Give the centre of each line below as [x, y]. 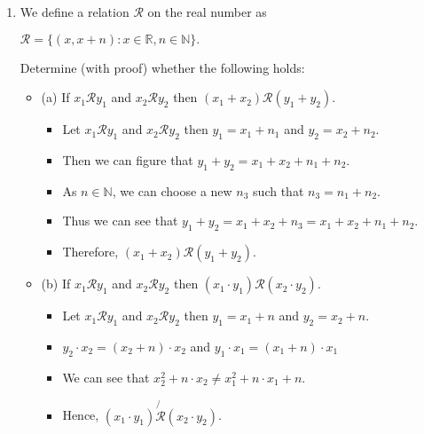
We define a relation [75, 12]
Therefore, [90, 252]
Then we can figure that [128, 159]
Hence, [81, 415]
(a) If [55, 97]
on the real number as [207, 12]
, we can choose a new [172, 190]
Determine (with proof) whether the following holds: [162, 67]
